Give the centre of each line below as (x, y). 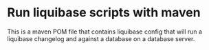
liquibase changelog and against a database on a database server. (101, 38)
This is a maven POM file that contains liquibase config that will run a (105, 32)
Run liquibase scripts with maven (104, 13)
